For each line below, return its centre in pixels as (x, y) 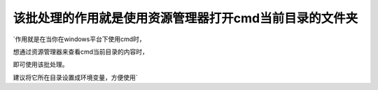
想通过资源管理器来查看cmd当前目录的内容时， (80, 52)
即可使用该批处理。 (41, 65)
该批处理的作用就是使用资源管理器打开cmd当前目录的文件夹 (185, 18)
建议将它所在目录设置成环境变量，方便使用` (75, 77)
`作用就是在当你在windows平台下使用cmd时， (79, 39)
